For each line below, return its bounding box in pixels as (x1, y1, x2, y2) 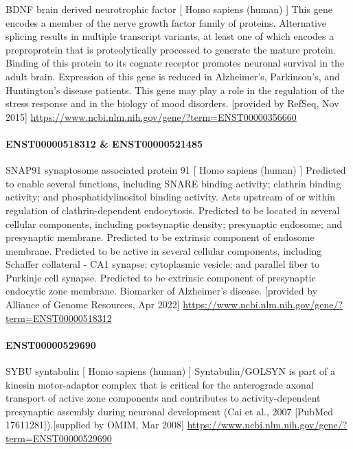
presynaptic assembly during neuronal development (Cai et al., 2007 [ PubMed (5, 404, 333, 418)
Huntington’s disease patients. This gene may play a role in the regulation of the (5, 82, 345, 97)
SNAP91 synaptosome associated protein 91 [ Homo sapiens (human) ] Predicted (5, 163, 346, 177)
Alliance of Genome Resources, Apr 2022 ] (5, 297, 180, 312)
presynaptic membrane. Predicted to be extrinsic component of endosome (5, 230, 315, 244)
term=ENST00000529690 (5, 431, 112, 446)
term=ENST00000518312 (5, 310, 112, 325)
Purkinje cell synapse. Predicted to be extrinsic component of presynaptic (5, 270, 316, 284)
